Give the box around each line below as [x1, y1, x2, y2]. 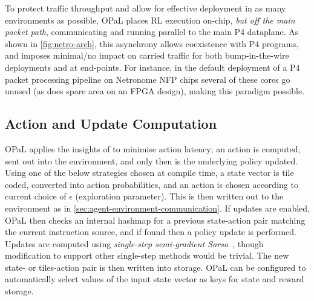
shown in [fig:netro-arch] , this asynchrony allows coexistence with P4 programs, [5, 37, 299, 50]
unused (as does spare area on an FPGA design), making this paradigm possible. [5, 85, 305, 97]
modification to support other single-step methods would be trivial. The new [5, 249, 289, 262]
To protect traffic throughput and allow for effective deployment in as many [5, 2, 286, 14]
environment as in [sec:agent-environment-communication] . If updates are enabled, [5, 201, 310, 214]
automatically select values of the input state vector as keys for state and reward [5, 273, 304, 285]
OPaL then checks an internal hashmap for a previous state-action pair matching [5, 213, 306, 226]
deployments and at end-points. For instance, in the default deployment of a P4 [5, 60, 300, 73]
